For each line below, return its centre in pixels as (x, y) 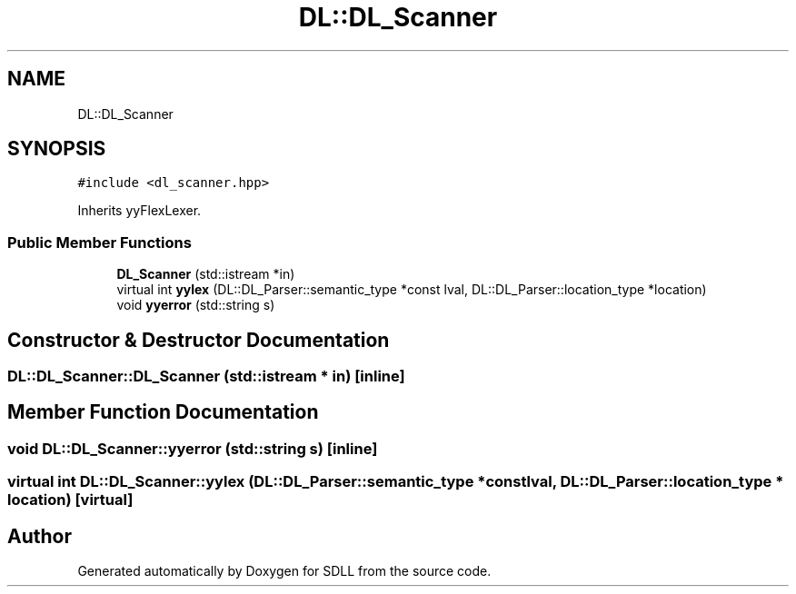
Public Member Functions (99, 242)
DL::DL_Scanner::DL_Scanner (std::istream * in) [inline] (206, 376)
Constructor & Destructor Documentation (199, 340)
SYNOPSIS (57, 149)
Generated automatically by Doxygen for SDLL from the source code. (284, 571)
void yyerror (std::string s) (196, 305)
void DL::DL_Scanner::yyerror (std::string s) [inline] (193, 448)
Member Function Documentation (163, 412)
